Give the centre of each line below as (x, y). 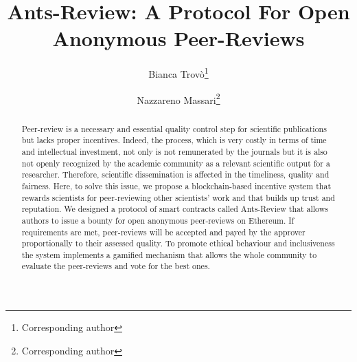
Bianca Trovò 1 (178, 73)
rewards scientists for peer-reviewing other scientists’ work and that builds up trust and (178, 197)
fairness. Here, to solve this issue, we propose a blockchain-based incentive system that (176, 185)
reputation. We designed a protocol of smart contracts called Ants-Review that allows (175, 209)
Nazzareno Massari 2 (178, 98)
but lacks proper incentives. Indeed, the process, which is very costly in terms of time (174, 140)
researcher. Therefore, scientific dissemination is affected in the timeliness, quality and (175, 174)
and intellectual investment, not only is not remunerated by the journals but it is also (174, 151)
